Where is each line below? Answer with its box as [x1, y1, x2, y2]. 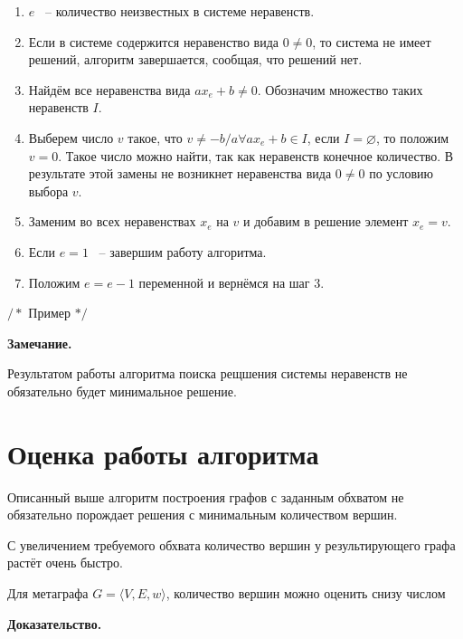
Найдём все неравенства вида [28, 80, 191, 99]
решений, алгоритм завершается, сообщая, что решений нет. [28, 50, 363, 69]
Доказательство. [7, 614, 102, 633]
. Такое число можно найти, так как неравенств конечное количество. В [58, 146, 454, 165]
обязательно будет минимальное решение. [7, 381, 237, 400]
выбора [28, 181, 69, 200]
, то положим [375, 128, 449, 147]
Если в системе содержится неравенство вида [28, 32, 279, 51]
